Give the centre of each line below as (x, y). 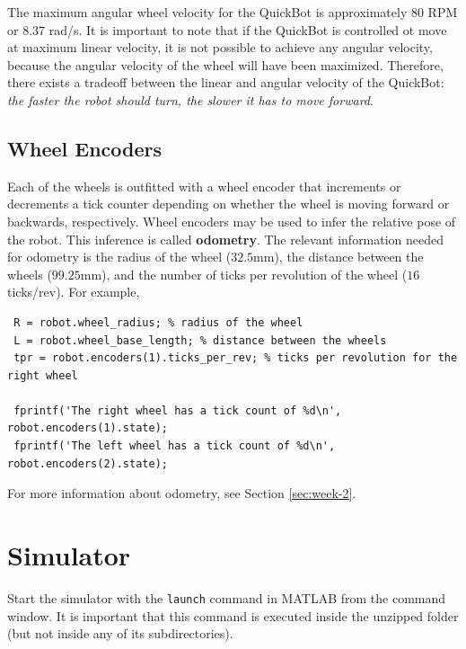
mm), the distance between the (339, 257)
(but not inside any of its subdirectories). (120, 633)
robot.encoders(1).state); (88, 428)
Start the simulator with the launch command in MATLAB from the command (227, 597)
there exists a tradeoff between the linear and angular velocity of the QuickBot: (226, 82)
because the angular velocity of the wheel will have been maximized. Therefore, (225, 64)
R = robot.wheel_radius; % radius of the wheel (158, 322)
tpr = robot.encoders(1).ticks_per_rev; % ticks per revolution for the (236, 358)
